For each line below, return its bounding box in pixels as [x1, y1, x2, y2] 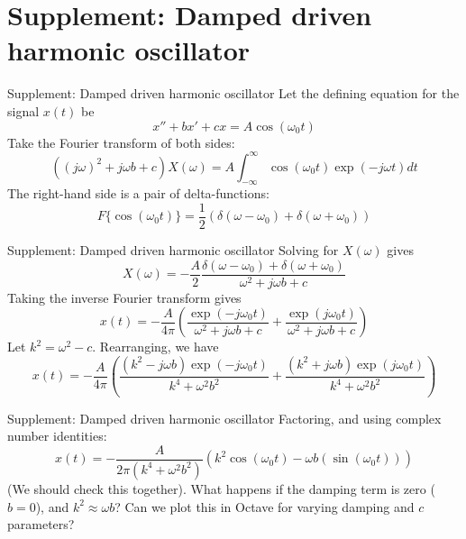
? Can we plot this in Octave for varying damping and [114, 497, 415, 516]
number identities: [7, 426, 107, 445]
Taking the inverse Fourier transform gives [7, 288, 242, 306]
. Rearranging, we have [92, 337, 219, 356]
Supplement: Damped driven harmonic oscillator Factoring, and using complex [7, 408, 442, 427]
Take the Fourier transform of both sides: [7, 132, 235, 151]
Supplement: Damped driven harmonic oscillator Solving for [7, 241, 339, 260]
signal [7, 101, 40, 120]
